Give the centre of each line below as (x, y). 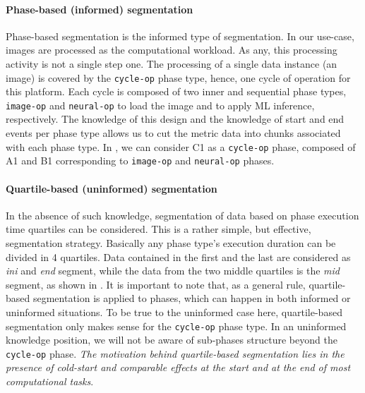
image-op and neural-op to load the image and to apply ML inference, (160, 105)
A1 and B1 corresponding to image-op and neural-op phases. (140, 161)
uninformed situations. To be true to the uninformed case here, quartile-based (174, 312)
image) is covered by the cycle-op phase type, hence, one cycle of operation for (178, 77)
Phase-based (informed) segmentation (100, 9)
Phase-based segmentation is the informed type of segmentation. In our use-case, (180, 36)
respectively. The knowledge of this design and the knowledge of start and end (175, 119)
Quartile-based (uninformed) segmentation (112, 188)
